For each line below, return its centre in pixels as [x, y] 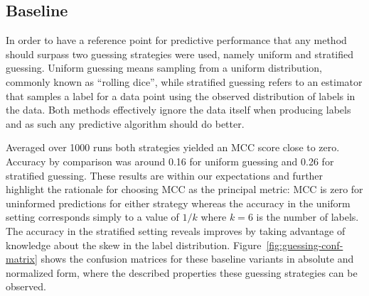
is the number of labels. [307, 217]
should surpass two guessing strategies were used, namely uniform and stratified [180, 54]
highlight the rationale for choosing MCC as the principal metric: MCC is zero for [184, 189]
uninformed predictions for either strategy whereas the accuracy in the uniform [178, 203]
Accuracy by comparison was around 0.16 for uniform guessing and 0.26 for [170, 161]
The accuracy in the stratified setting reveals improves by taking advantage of [176, 230]
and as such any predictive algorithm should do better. [125, 123]
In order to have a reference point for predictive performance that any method [176, 40]
